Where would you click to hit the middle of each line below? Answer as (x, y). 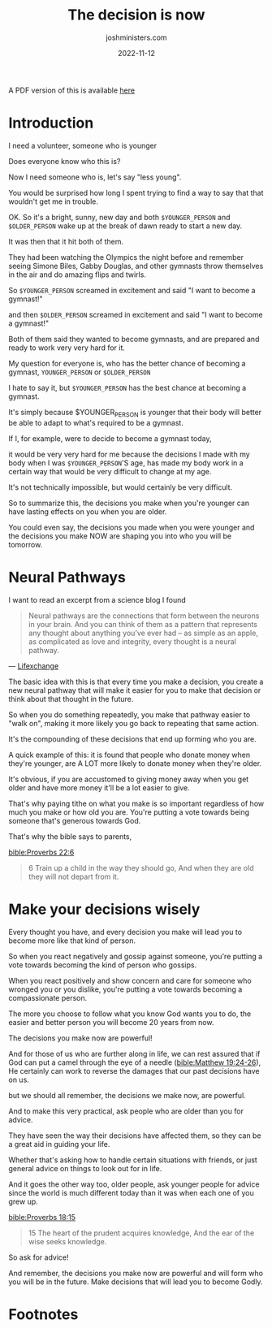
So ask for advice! (39, 1257)
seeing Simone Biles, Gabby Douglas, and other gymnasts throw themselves (136, 266)
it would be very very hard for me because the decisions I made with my (129, 454)
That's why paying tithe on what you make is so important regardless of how (136, 803)
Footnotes (43, 1314)
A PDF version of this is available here (72, 90)
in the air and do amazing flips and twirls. (77, 275)
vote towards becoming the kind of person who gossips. (103, 965)
